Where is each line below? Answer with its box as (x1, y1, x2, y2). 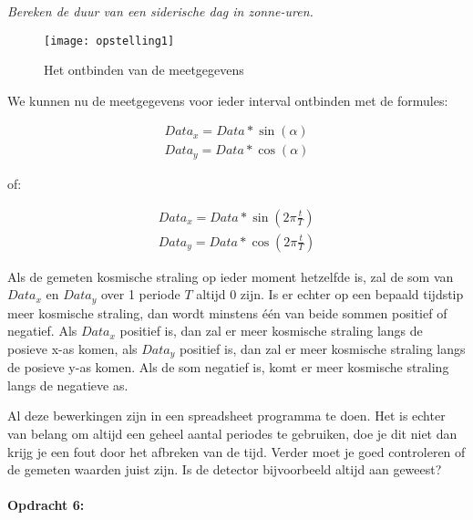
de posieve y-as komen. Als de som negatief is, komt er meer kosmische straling (7, 358, 449, 377)
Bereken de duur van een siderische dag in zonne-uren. (7, 2, 314, 20)
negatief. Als (7, 321, 77, 340)
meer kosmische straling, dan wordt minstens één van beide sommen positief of (7, 303, 447, 322)
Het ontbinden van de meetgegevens (44, 60, 244, 79)
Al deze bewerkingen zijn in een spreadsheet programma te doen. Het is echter (7, 406, 446, 425)
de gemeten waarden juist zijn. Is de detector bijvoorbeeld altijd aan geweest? (7, 460, 442, 479)
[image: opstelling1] (44, 34, 175, 47)
